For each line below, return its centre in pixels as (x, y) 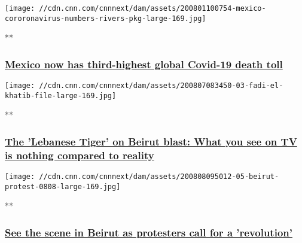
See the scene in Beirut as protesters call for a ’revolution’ (149, 232)
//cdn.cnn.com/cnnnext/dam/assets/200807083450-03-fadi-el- (161, 86)
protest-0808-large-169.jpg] (63, 186)
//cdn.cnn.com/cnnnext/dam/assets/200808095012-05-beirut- (159, 177)
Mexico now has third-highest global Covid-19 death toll (144, 64)
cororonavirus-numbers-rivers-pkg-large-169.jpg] (106, 18)
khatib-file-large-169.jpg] (61, 95)
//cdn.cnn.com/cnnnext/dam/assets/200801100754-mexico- (152, 8)
